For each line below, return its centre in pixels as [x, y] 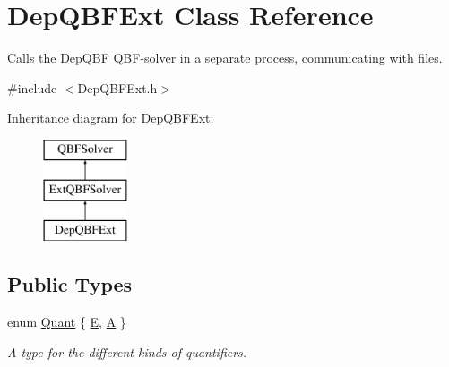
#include [32, 87]
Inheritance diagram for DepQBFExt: [111, 118]
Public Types [70, 284]
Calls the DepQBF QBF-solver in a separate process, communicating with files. [225, 58]
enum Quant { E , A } [67, 322]
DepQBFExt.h [117, 87]
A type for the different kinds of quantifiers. [127, 351]
